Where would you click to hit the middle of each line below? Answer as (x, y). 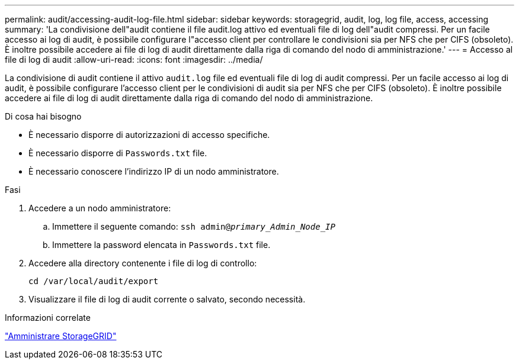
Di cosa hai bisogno (43, 116)
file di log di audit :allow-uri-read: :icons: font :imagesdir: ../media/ (134, 59)
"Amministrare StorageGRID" (61, 336)
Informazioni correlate (48, 318)
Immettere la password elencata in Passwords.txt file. (161, 245)
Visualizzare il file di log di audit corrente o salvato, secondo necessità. (167, 299)
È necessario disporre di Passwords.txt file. (118, 153)
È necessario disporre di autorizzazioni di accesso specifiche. (149, 135)
